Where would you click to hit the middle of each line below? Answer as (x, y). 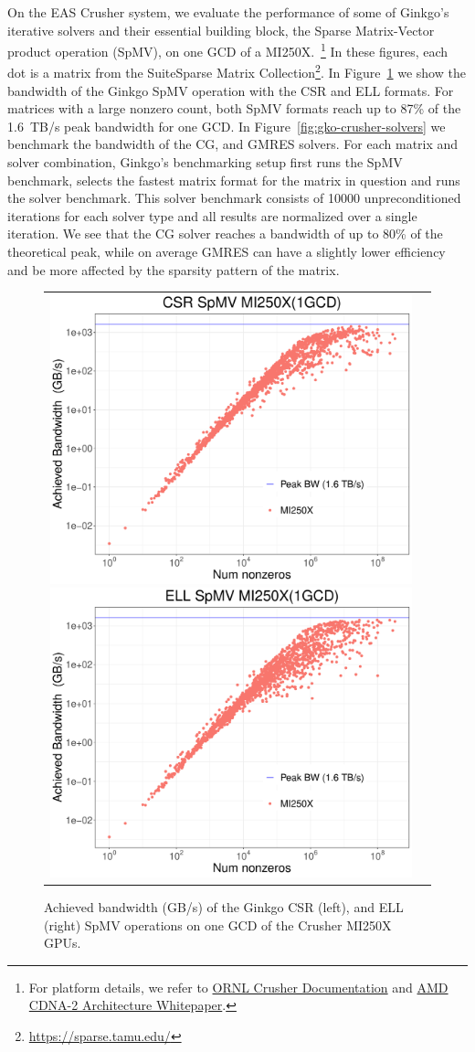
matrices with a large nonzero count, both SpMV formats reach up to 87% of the (234, 108)
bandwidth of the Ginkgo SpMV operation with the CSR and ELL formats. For (231, 90)
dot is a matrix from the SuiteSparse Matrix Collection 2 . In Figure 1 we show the (237, 71)
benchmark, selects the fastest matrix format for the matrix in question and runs (234, 180)
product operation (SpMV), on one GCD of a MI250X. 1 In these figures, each (228, 50)
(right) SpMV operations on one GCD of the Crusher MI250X (218, 924)
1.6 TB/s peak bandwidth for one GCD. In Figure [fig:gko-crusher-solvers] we (227, 126)
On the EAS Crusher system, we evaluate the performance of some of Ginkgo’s (228, 12)
